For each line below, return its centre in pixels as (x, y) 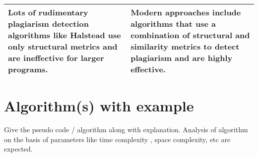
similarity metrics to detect (185, 46)
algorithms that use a (173, 24)
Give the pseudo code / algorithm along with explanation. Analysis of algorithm (126, 130)
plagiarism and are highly (182, 58)
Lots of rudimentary (48, 12)
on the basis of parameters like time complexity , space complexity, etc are (117, 139)
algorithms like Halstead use (64, 35)
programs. (28, 69)
